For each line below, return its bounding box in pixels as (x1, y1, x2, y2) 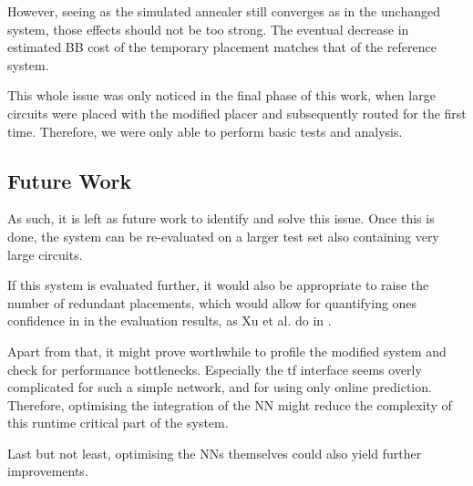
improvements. (7, 461, 88, 481)
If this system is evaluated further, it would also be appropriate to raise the (7, 275, 429, 295)
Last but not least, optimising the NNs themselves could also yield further (7, 443, 422, 462)
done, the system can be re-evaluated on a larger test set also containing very (7, 226, 439, 245)
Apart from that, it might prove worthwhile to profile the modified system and (7, 341, 447, 360)
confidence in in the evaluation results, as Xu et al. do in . (7, 311, 332, 330)
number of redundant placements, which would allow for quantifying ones (7, 293, 417, 312)
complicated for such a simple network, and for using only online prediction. (7, 377, 432, 397)
